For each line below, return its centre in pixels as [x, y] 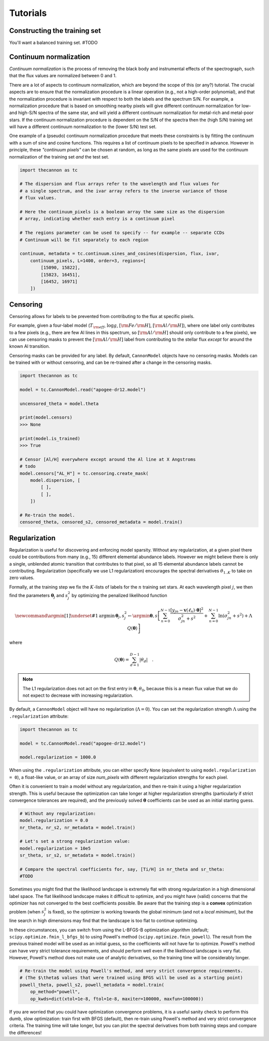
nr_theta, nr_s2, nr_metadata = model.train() [77, 827]
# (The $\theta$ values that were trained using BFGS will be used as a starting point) [132, 978]
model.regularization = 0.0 [54, 820]
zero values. [22, 578]
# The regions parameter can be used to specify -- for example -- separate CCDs [122, 233]
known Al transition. [30, 346]
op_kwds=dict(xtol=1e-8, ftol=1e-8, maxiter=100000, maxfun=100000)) [117, 999]
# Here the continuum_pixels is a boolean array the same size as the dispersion [122, 212]
